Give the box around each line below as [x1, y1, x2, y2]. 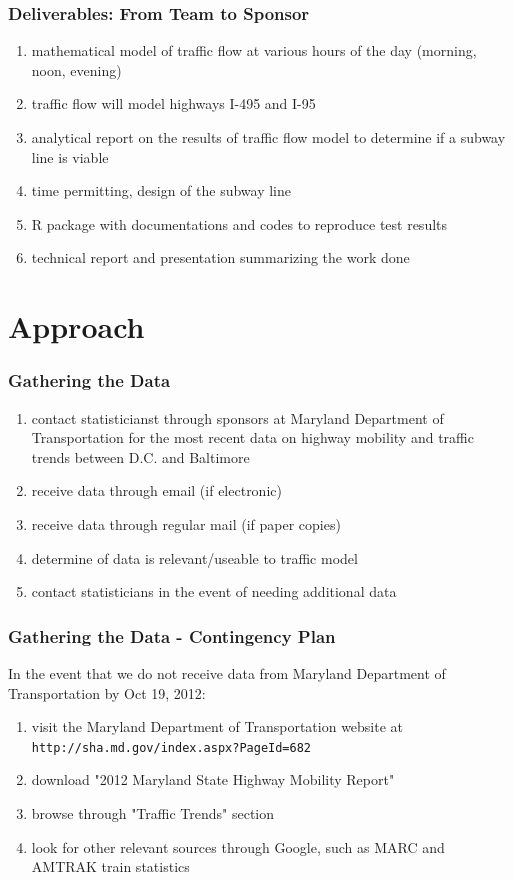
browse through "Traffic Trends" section [31, 802, 275, 823]
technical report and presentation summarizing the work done [31, 247, 410, 268]
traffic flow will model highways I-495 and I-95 [31, 93, 316, 114]
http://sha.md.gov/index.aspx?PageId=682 [31, 740, 311, 755]
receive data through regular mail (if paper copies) [31, 513, 341, 534]
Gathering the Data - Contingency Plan [8, 623, 336, 648]
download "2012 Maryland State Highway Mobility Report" [31, 769, 395, 790]
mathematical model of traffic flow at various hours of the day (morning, [31, 40, 477, 61]
